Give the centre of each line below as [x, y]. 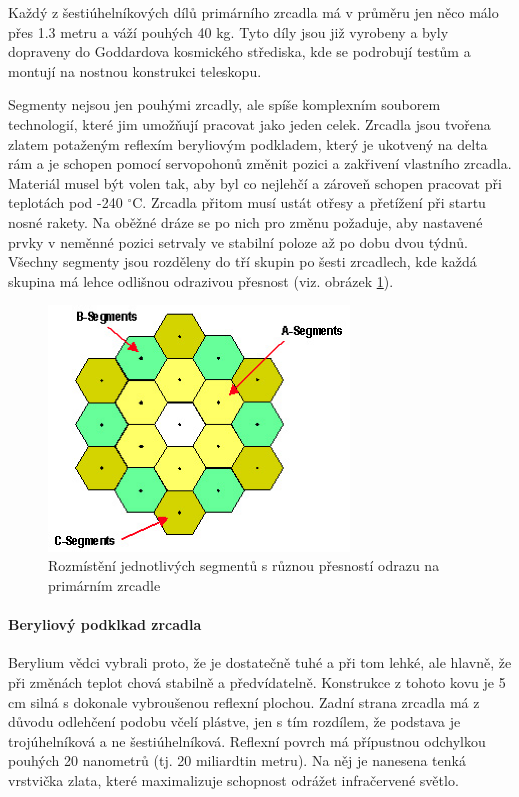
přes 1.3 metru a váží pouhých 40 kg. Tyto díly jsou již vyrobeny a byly [228, 31]
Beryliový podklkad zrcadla [105, 624]
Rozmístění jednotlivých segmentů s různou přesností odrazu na [244, 565]
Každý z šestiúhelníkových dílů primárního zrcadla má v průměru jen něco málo [253, 12]
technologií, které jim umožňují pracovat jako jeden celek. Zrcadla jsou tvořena [249, 123]
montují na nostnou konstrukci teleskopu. [135, 70]
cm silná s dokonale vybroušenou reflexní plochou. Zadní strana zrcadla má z [244, 701]
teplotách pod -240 [65, 202]
